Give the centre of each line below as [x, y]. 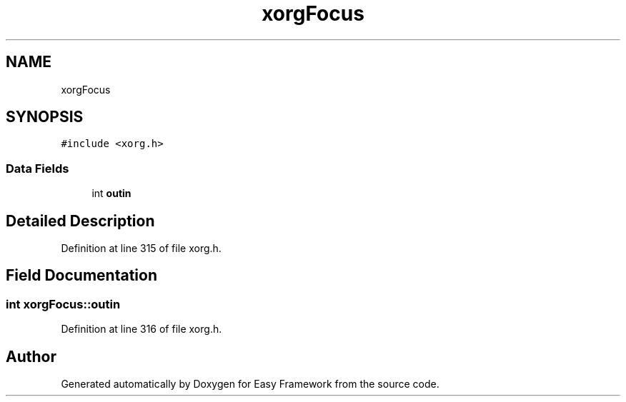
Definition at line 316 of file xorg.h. [141, 329]
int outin [111, 194]
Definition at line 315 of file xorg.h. [141, 248]
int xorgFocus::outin [63, 304]
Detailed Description [80, 221]
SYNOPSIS [45, 117]
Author [31, 356]
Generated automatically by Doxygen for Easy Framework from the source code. [250, 384]
